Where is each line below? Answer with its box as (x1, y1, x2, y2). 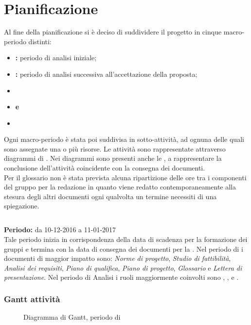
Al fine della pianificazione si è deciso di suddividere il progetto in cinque (4, 27, 222, 37)
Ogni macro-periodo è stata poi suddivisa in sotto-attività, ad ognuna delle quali (4, 134, 244, 144)
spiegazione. (4, 201, 39, 211)
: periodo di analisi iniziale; (15, 52, 97, 63)
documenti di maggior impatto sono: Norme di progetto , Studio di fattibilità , (4, 253, 231, 263)
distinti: (28, 36, 52, 46)
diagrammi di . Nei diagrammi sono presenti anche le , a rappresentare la (4, 153, 222, 163)
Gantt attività (4, 292, 60, 305)
